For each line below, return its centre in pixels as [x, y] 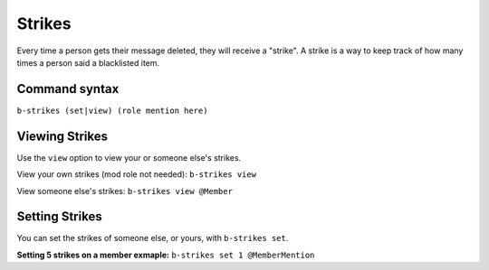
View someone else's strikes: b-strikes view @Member [125, 191]
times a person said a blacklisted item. [88, 62]
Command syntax [68, 89]
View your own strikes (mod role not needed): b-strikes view [137, 174]
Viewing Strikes [62, 136]
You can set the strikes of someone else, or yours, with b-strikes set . [153, 238]
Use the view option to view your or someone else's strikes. [129, 157]
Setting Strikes [60, 217]
